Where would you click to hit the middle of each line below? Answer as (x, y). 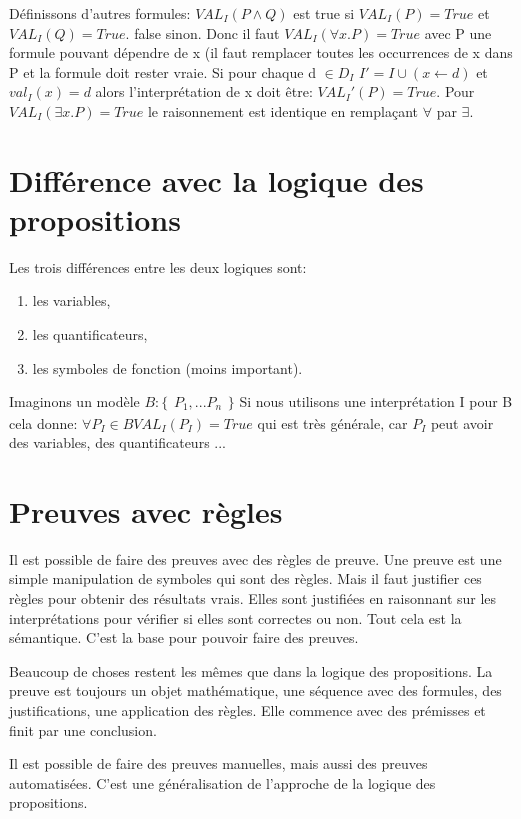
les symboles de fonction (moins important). (167, 367)
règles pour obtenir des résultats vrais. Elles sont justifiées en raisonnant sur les (253, 598)
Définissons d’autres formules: (100, 13)
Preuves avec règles (146, 510)
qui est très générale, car (332, 422)
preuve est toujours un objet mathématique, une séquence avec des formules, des (255, 690)
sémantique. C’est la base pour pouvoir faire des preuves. (184, 637)
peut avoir (462, 422)
